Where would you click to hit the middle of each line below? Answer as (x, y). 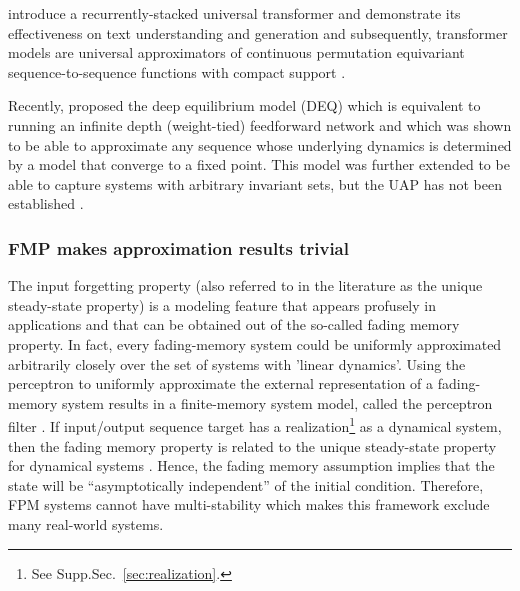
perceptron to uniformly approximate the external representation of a (221, 383)
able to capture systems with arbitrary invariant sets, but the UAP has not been (255, 183)
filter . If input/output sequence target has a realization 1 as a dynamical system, (255, 424)
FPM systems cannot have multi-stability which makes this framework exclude (249, 504)
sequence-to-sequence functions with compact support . (177, 71)
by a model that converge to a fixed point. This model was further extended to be (259, 164)
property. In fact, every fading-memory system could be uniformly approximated (255, 343)
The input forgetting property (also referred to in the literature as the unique (245, 285)
